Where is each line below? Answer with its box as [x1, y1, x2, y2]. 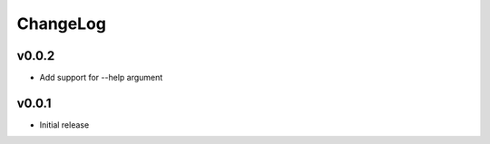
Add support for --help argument [39, 72, 163, 83]
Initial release [39, 119, 90, 130]
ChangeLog [16, 14, 106, 34]
